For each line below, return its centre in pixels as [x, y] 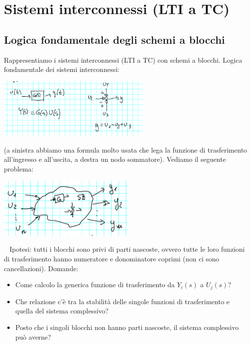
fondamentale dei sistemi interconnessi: [62, 69]
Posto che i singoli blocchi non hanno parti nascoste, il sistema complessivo [127, 327]
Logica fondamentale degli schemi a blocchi [115, 39]
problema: [19, 168]
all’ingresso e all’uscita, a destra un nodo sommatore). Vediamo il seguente [115, 159]
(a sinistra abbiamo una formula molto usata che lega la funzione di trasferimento [125, 149]
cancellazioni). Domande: [41, 268]
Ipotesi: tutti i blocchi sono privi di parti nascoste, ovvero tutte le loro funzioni [127, 249]
